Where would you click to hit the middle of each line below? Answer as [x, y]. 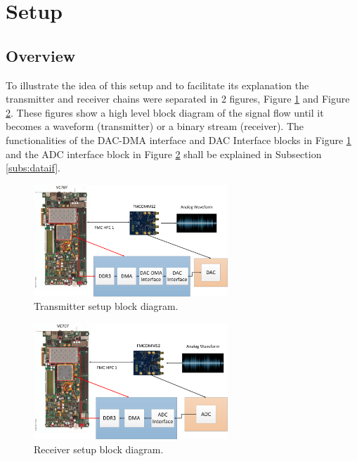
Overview [41, 55]
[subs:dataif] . [33, 168]
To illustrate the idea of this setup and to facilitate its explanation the [157, 85]
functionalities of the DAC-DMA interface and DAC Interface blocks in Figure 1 [178, 139]
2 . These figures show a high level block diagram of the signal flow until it [165, 112]
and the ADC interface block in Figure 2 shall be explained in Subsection [164, 154]
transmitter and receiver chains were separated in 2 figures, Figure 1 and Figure [178, 99]
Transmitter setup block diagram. [106, 306]
